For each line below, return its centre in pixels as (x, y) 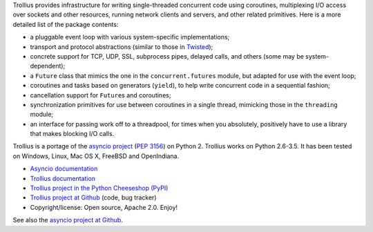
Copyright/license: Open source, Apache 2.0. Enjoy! (104, 207)
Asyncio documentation (64, 168)
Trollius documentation (63, 178)
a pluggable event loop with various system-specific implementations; (130, 37)
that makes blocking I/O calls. (72, 134)
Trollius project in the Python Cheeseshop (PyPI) (99, 188)
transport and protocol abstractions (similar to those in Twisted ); (122, 47)
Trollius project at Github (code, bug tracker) (93, 197)
